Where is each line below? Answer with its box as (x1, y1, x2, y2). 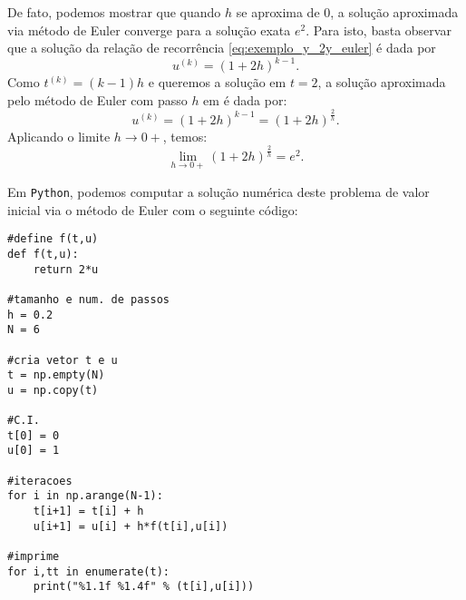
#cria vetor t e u (7, 353, 118, 367)
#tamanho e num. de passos (7, 292, 170, 306)
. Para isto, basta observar (306, 20, 451, 39)
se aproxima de (236, 3, 320, 21)
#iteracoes (7, 474, 73, 487)
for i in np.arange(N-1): (7, 489, 163, 503)
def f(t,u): (7, 247, 79, 261)
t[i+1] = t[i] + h (33, 505, 144, 518)
